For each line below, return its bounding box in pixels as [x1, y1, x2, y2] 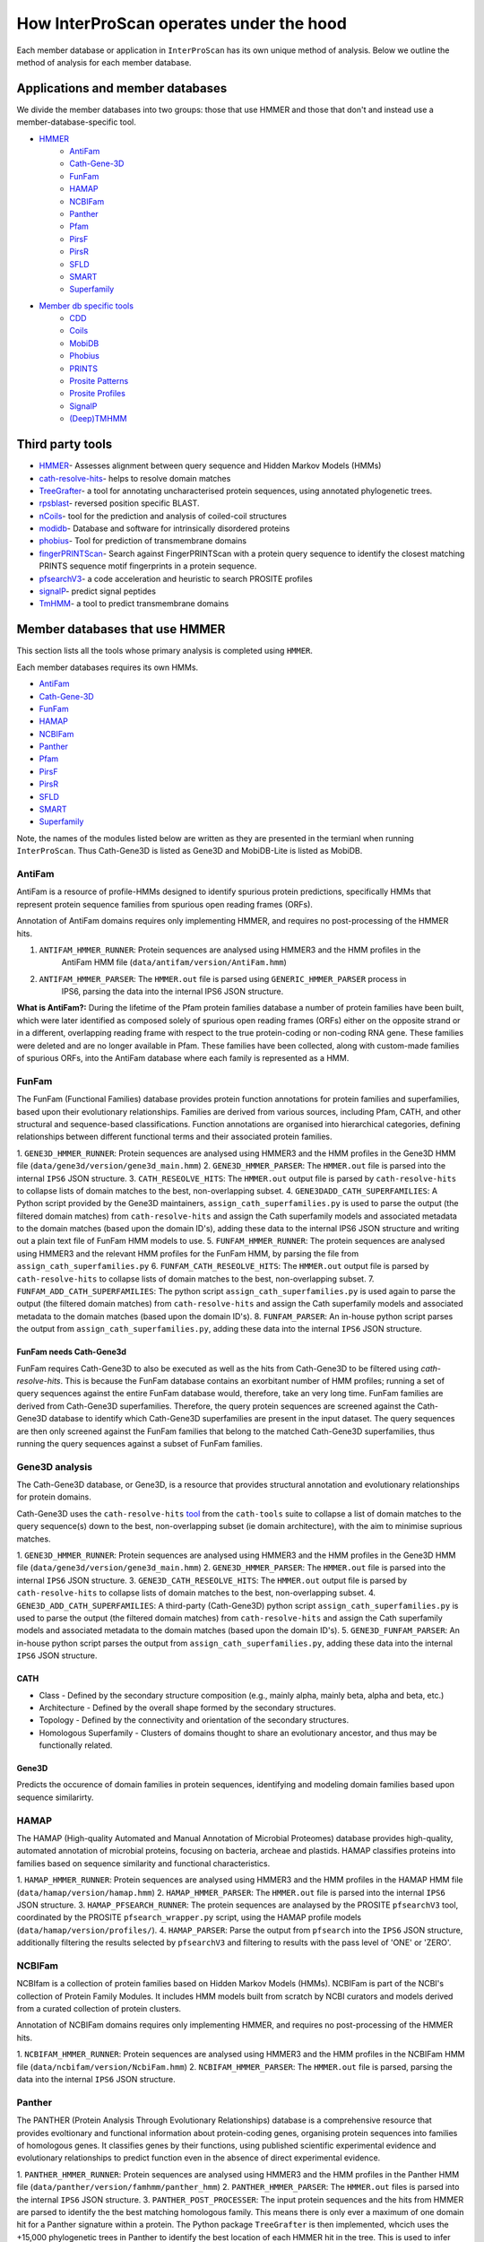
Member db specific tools [39, 300, 134, 311]
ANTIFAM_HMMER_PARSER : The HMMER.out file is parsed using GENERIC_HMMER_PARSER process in [39, 973, 407, 984]
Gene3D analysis [16, 1460, 93, 1473]
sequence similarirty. [16, 1792, 94, 1803]
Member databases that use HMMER [16, 621, 226, 637]
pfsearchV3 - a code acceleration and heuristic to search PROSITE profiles [39, 573, 313, 584]
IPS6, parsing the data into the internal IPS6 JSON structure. [61, 986, 284, 997]
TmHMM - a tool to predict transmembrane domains [39, 598, 229, 609]
